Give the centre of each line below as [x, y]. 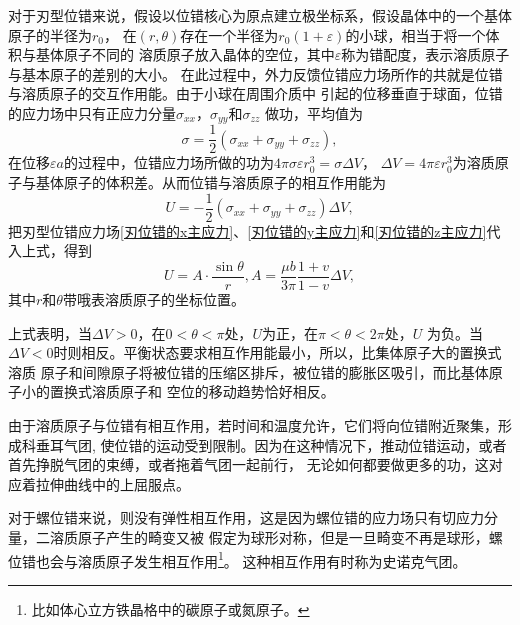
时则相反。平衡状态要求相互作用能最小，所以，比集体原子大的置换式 [277, 352]
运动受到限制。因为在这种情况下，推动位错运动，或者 [331, 444]
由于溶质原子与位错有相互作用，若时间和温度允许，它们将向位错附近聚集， [253, 424]
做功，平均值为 [313, 112]
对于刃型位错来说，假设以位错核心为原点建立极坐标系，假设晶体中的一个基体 [260, 15]
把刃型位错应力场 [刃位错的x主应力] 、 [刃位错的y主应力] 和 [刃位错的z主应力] [247, 230]
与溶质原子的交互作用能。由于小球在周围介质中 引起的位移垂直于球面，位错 [255, 93]
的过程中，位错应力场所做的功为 [168, 162]
